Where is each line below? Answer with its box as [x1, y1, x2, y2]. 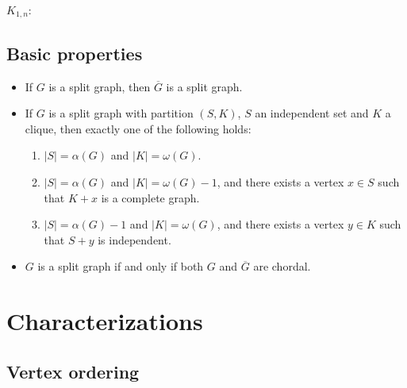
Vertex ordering [6, 359, 140, 383]
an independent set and [255, 105, 369, 121]
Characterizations [6, 305, 203, 337]
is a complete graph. [101, 189, 200, 206]
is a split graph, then [48, 78, 151, 94]
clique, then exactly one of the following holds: [25, 120, 251, 136]
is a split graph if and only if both [37, 258, 204, 275]
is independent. [98, 231, 171, 248]
